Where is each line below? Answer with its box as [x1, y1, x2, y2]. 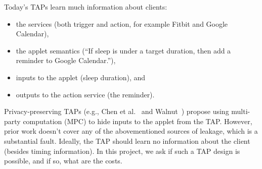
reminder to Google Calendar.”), [16, 55, 116, 66]
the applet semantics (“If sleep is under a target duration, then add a [16, 45, 231, 55]
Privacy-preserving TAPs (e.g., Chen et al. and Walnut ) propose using [4, 106, 229, 117]
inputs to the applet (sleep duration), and [16, 72, 146, 82]
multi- [231, 106, 250, 117]
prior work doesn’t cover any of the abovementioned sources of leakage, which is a [4, 126, 258, 136]
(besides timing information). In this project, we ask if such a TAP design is [4, 145, 240, 156]
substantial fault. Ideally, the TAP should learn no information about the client [4, 135, 250, 146]
